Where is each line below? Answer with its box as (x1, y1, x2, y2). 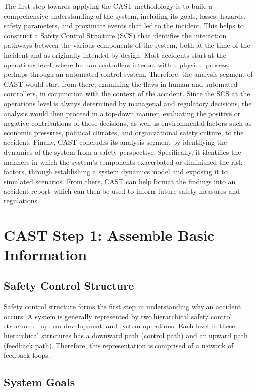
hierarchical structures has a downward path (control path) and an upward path (4, 330, 248, 341)
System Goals (4, 374, 75, 390)
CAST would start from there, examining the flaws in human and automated (4, 78, 238, 89)
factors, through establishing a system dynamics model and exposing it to (4, 166, 228, 177)
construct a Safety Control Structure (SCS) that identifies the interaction (4, 30, 227, 40)
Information (4, 244, 87, 264)
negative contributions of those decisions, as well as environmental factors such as (4, 118, 252, 128)
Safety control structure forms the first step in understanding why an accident (4, 301, 241, 312)
